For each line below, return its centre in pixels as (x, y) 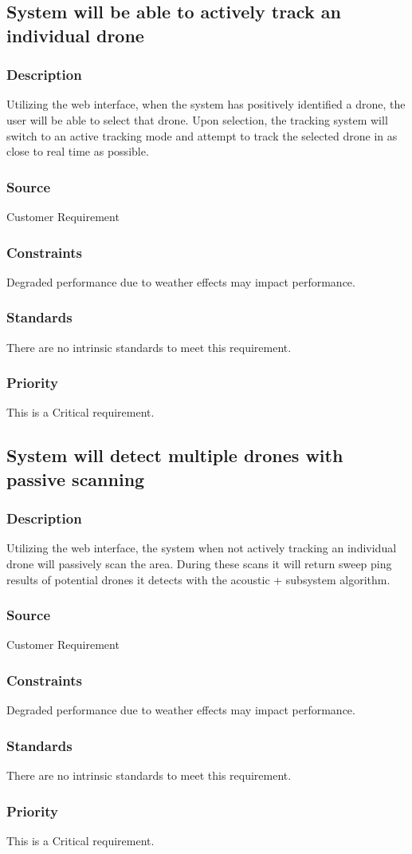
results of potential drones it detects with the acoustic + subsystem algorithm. (198, 579)
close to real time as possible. (78, 151)
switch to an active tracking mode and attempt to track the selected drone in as (202, 135)
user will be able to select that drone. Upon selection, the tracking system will (197, 119)
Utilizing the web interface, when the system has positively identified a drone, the (206, 104)
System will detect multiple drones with (175, 455)
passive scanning (76, 478)
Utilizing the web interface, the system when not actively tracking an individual (202, 548)
